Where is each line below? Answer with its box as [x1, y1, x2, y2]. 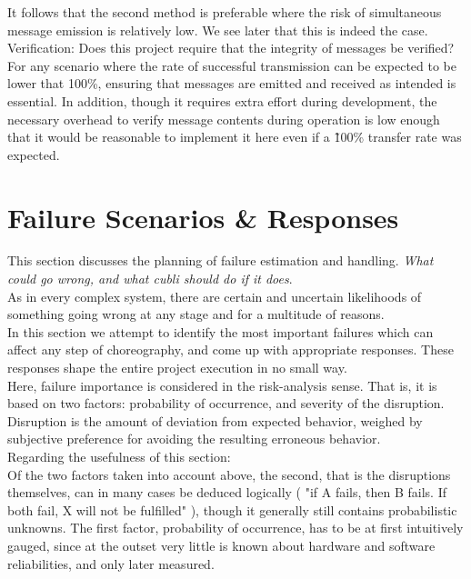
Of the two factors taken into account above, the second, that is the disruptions [7, 464, 451, 484]
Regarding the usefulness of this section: [7, 447, 231, 465]
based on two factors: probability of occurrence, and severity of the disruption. [7, 394, 445, 413]
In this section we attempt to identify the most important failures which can [7, 322, 434, 341]
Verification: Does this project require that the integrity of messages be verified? [7, 38, 455, 57]
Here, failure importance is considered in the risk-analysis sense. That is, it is [7, 375, 437, 394]
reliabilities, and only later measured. [7, 554, 215, 573]
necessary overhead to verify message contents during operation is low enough [7, 109, 440, 128]
